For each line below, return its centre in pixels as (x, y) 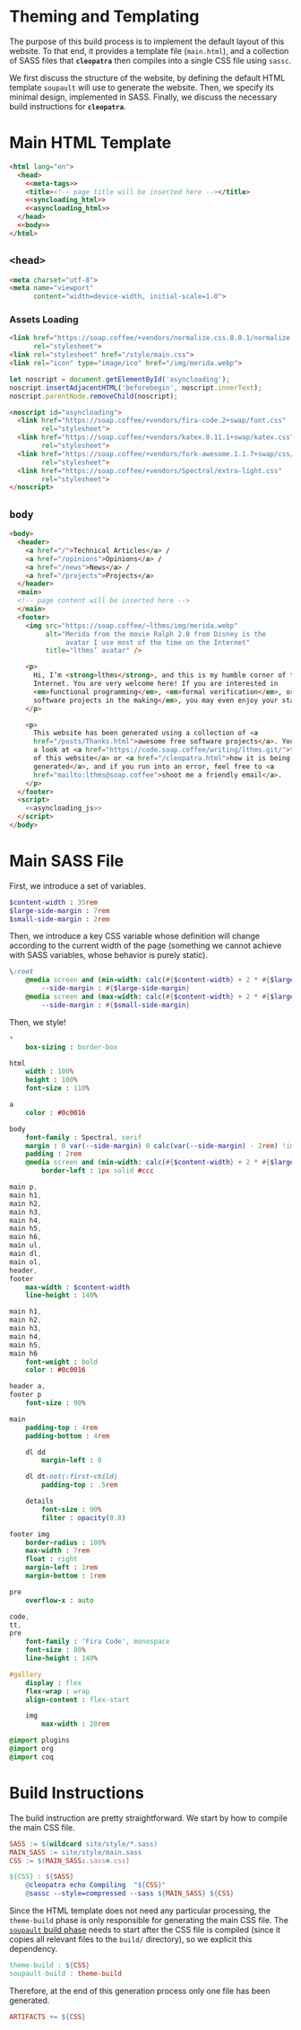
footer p (26, 1395)
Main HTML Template (90, 143)
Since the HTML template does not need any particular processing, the (140, 1911)
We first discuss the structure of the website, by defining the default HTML (147, 77)
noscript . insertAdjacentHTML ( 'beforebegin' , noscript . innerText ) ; (136, 388)
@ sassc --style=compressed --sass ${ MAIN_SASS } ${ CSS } (130, 1894)
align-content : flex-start (77, 1700)
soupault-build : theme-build (66, 1973)
